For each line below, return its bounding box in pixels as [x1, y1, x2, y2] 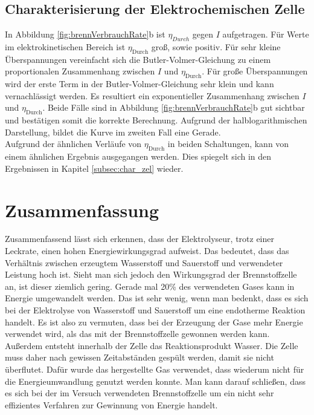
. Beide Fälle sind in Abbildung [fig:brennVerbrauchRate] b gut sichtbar [42, 101, 305, 114]
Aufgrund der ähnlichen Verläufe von [5, 137, 142, 150]
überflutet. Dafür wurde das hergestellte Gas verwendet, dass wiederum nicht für [5, 363, 304, 375]
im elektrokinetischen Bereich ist [5, 41, 126, 53]
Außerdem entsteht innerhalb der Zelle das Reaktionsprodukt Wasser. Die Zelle [5, 339, 298, 351]
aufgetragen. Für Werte [222, 28, 309, 41]
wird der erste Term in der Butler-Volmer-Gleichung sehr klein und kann [5, 77, 274, 90]
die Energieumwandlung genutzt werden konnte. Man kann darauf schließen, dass [5, 374, 306, 387]
